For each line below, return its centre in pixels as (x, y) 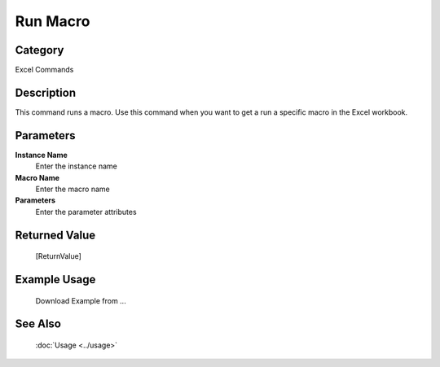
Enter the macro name (73, 189)
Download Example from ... (81, 300)
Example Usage (55, 280)
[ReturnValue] (58, 256)
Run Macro (53, 21)
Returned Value (55, 235)
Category (40, 50)
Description (46, 92)
